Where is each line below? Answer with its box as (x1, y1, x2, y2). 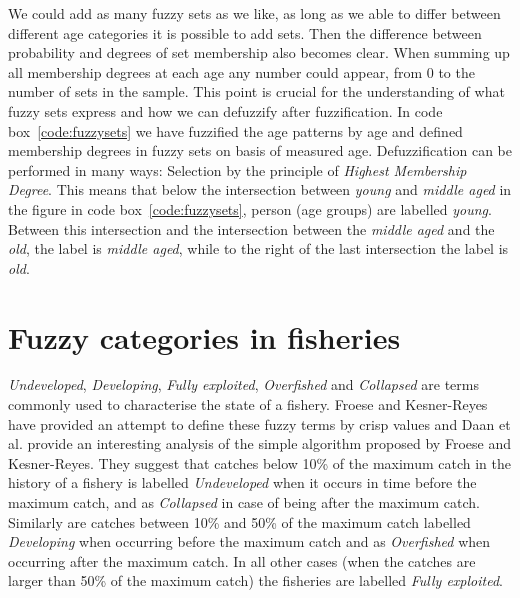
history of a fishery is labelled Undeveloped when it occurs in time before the (8, 472, 477, 493)
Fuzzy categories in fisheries (8, 316, 401, 357)
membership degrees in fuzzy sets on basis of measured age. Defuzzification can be (8, 140, 513, 161)
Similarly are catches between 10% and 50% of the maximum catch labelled (8, 511, 471, 532)
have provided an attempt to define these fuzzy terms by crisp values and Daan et (8, 413, 511, 434)
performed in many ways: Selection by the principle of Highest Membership (8, 159, 467, 180)
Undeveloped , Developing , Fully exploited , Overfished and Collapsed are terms (8, 374, 479, 395)
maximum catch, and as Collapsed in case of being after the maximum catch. (8, 492, 480, 512)
